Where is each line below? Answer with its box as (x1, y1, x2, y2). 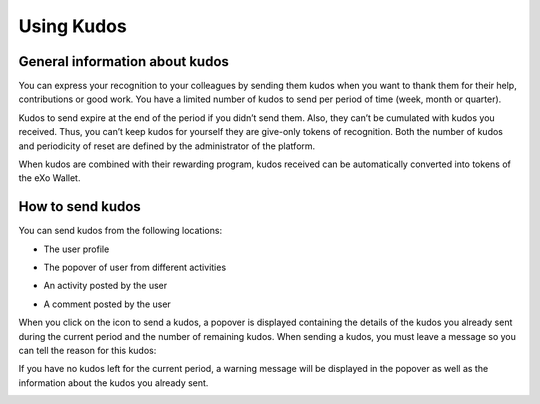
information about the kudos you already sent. (18, 376, 209, 389)
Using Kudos (18, 15, 127, 37)
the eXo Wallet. (18, 172, 81, 184)
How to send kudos (18, 198, 142, 215)
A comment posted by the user (43, 298, 172, 310)
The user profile (43, 243, 110, 255)
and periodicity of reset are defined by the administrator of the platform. (18, 140, 316, 152)
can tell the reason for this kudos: (18, 345, 157, 357)
